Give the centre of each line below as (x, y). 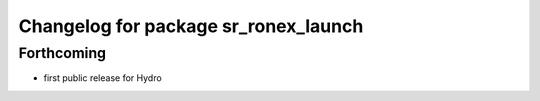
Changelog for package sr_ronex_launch (191, 26)
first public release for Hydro (102, 78)
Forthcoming (62, 53)
